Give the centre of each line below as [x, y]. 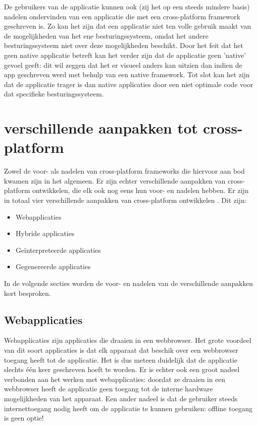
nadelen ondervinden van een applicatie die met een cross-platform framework [122, 16]
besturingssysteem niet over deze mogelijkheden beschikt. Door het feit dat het [124, 45]
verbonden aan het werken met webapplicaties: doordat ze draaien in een [115, 379]
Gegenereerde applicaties [53, 266]
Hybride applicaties [45, 233]
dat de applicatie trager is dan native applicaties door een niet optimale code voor [129, 84]
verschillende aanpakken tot [101, 128]
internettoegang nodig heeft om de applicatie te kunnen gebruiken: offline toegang [128, 408]
